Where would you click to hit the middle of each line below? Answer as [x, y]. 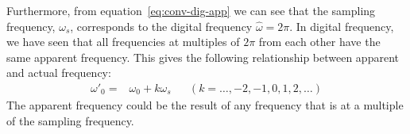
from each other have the [319, 42]
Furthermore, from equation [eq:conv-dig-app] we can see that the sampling [191, 10]
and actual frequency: [59, 73]
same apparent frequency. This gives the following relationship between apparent [203, 57]
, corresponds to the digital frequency [161, 26]
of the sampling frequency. [70, 120]
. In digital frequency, [342, 26]
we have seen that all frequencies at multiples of [123, 42]
